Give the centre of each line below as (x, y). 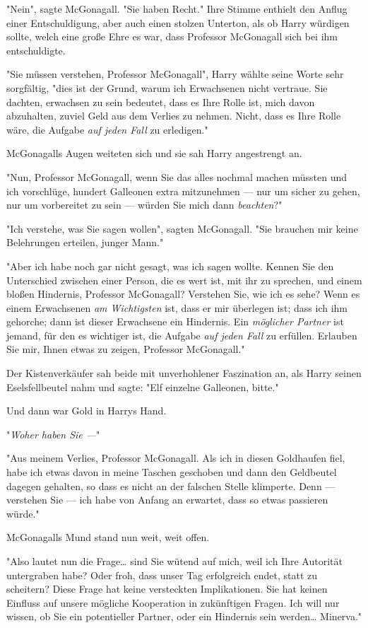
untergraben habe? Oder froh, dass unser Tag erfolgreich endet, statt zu (162, 575)
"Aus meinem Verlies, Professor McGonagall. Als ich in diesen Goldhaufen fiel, (176, 458)
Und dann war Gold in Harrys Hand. (87, 411)
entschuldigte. (36, 50)
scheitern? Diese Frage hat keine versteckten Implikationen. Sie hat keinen (167, 589)
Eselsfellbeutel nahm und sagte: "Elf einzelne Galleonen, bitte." (143, 386)
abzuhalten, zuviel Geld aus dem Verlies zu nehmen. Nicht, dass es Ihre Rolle (174, 116)
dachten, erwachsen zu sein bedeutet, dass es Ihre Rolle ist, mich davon (161, 101)
